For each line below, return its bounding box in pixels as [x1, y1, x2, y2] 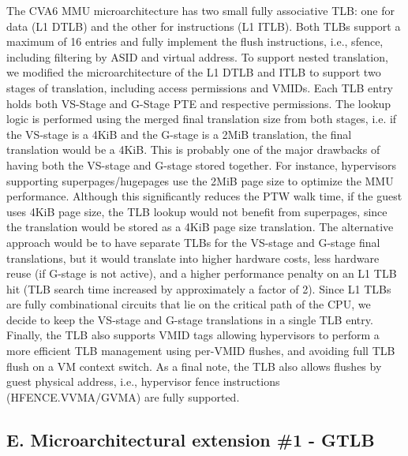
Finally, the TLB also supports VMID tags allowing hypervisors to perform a [6, 327, 380, 343]
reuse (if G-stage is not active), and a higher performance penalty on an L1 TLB [6, 265, 397, 282]
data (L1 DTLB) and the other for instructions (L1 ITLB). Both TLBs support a [6, 17, 401, 34]
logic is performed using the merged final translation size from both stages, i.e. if [6, 110, 397, 127]
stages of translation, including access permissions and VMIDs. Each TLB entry [6, 79, 394, 95]
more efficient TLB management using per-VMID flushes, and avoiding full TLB [6, 342, 395, 359]
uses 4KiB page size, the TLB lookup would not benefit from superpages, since [6, 203, 387, 219]
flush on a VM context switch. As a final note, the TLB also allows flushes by [6, 357, 382, 374]
